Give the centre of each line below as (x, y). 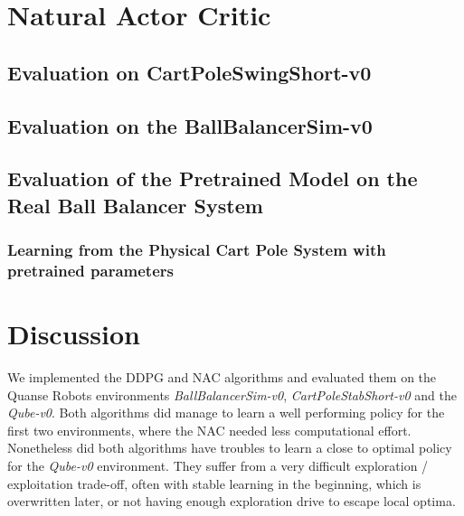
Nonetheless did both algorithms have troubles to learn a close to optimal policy (230, 448)
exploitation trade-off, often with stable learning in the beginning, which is (214, 483)
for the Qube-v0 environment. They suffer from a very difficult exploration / (218, 465)
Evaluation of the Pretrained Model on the (213, 178)
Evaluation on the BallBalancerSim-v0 (190, 125)
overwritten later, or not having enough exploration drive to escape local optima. (232, 501)
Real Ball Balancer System (135, 205)
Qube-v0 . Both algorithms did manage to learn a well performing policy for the (226, 413)
